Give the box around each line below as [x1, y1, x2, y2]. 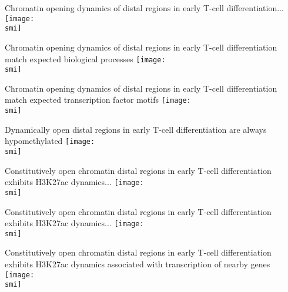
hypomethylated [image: [5, 135, 95, 147]
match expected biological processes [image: [5, 52, 166, 65]
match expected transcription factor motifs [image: [5, 93, 191, 106]
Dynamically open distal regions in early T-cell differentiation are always [5, 123, 267, 135]
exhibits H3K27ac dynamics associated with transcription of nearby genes [5, 258, 270, 270]
